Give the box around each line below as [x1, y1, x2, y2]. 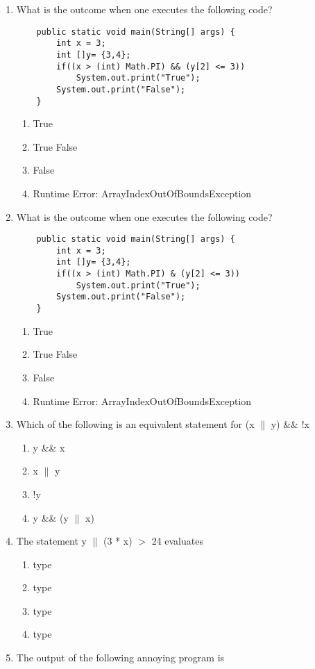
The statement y [16, 534, 87, 548]
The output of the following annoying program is [16, 650, 225, 665]
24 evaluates [151, 534, 203, 548]
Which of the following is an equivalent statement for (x [16, 417, 255, 431]
